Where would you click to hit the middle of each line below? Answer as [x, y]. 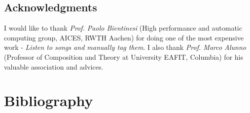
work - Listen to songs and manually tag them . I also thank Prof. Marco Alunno [125, 47]
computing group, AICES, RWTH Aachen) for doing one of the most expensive [124, 37]
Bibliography [49, 100]
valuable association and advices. [54, 66]
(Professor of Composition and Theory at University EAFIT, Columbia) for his [124, 56]
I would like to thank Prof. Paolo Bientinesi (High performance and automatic [123, 28]
